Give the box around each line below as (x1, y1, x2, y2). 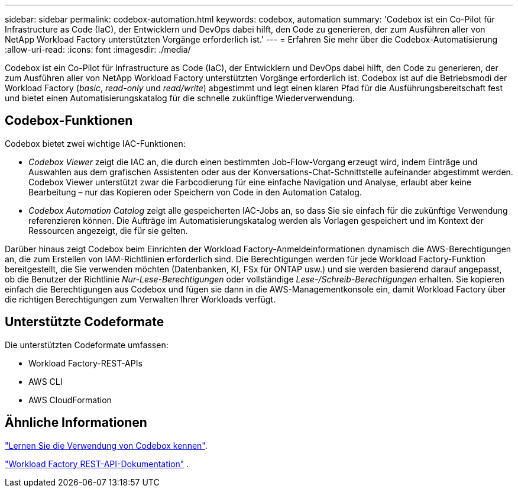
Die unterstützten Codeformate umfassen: (5, 339, 169, 350)
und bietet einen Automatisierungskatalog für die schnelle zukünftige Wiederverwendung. (5, 93, 355, 103)
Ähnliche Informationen (5, 415, 147, 430)
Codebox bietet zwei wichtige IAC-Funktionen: (5, 138, 186, 149)
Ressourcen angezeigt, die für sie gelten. (28, 225, 188, 236)
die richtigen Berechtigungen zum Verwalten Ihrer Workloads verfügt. (5, 294, 276, 304)
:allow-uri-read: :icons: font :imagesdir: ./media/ (5, 44, 191, 54)
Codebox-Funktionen (5, 113, 133, 128)
